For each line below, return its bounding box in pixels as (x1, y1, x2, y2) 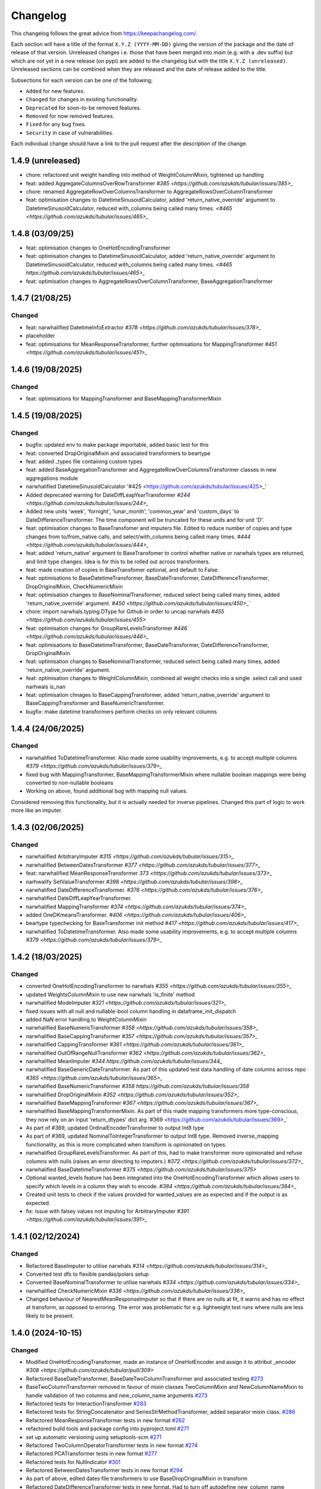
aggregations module (26, 474, 78, 482)
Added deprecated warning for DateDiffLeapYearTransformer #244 (26, 491, 190, 499)
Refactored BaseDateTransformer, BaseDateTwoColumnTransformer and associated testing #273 (26, 1375, 264, 1382)
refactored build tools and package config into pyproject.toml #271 (26, 1425, 190, 1432)
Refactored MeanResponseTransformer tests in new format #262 (26, 1416, 185, 1423)
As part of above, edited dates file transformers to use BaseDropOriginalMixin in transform (26, 1475, 248, 1482)
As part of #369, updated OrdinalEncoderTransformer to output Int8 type (26, 1124, 204, 1132)
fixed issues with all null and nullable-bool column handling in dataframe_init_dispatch (26, 1007, 236, 1015)
